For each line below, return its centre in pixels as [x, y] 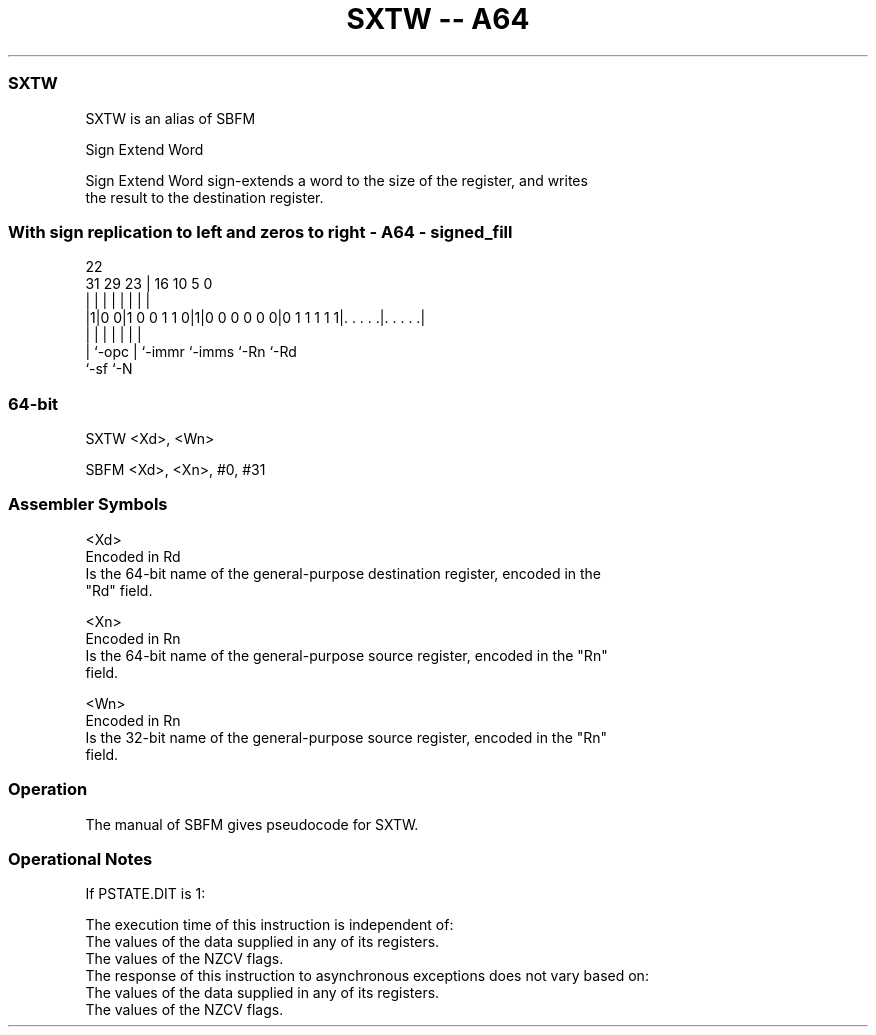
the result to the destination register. [204, 197]
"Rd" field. [119, 590]
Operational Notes [80, 858]
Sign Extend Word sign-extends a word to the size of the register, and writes [336, 180]
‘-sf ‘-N [109, 369]
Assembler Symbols [88, 504]
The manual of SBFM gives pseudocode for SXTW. [252, 824]
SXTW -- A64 [438, 19]
